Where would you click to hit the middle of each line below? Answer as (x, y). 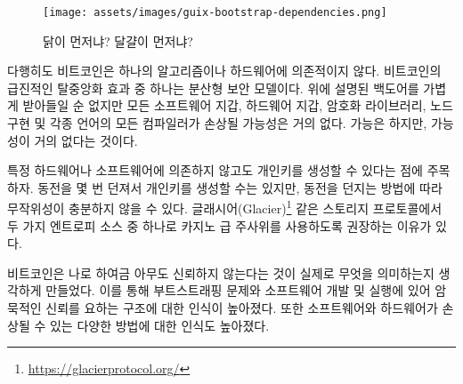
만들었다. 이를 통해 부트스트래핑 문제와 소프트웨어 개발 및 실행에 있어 (238, 290)
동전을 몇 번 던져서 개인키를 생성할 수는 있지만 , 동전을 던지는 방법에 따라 (240, 187)
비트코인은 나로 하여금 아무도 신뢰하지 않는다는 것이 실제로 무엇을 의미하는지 (221, 272)
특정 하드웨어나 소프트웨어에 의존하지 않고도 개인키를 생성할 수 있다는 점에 (215, 170)
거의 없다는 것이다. (86, 140)
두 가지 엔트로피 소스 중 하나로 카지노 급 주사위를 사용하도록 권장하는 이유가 (219, 225)
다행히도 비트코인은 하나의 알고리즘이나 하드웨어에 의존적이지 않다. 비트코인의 (224, 71)
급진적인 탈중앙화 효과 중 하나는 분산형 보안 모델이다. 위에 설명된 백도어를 (213, 88)
